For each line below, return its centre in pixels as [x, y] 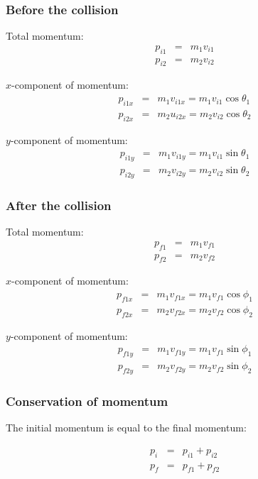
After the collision [59, 205]
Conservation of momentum [87, 401]
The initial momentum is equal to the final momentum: [126, 428]
